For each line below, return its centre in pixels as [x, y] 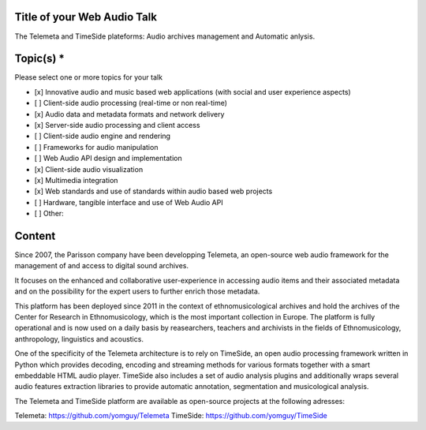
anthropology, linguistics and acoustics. [79, 338]
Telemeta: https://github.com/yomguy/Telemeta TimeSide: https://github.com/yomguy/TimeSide [171, 416]
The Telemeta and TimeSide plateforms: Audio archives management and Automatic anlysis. [165, 36]
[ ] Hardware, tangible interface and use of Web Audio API [129, 202]
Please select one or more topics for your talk [89, 77]
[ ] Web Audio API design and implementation [108, 159]
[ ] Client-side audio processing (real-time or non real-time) [131, 103]
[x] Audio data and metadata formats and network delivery [129, 114]
